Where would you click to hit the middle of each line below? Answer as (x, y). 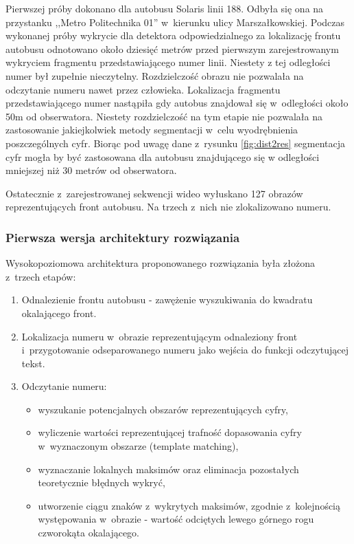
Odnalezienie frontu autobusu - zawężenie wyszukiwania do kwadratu (167, 300)
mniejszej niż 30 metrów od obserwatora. (91, 170)
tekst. (33, 363)
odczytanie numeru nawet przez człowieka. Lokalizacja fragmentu (143, 89)
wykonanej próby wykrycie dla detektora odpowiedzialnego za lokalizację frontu (173, 35)
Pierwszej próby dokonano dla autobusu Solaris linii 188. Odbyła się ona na (165, 8)
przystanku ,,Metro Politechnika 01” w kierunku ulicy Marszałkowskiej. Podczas (175, 22)
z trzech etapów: (41, 276)
